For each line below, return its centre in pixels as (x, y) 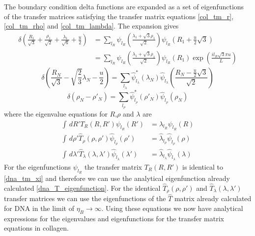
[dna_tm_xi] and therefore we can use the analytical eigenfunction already (117, 178)
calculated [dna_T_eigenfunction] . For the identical (82, 188)
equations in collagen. (36, 228)
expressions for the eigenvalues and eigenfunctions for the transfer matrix (114, 218)
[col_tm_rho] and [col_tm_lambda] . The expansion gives (91, 26)
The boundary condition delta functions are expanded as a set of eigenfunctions (124, 6)
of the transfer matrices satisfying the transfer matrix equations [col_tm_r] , (119, 16)
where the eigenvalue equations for (56, 114)
